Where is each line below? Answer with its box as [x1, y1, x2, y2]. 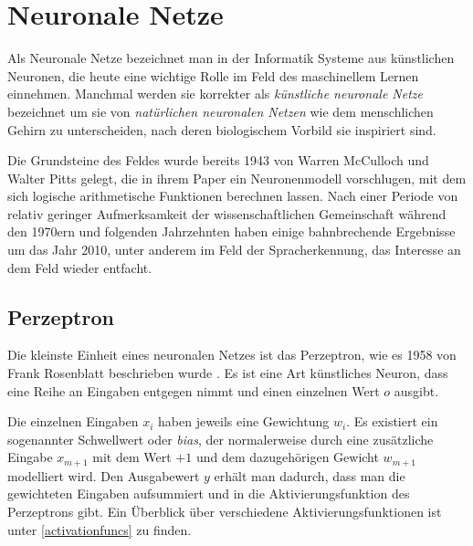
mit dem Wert [92, 447, 172, 467]
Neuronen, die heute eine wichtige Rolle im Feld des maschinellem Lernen [7, 66, 419, 85]
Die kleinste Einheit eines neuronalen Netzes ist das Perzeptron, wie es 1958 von [7, 345, 457, 364]
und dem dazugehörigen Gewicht [195, 447, 379, 467]
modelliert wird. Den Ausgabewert [7, 466, 200, 485]
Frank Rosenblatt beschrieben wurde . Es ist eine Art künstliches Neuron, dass [7, 363, 448, 383]
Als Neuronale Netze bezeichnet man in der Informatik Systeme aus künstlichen [7, 48, 455, 68]
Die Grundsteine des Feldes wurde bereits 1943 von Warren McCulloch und [7, 151, 429, 170]
